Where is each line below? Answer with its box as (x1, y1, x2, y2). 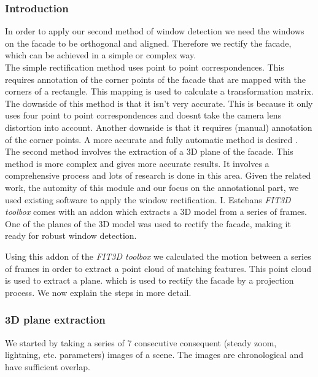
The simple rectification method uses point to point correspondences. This (5, 61, 284, 73)
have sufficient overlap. (5, 360, 90, 373)
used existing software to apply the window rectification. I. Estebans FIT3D (5, 193, 291, 206)
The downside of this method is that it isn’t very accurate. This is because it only (5, 96, 313, 109)
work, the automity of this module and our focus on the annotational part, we (5, 181, 299, 193)
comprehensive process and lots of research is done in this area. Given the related (5, 169, 311, 182)
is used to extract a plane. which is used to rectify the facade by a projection (5, 274, 294, 287)
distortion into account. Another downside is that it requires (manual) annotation (5, 120, 312, 133)
